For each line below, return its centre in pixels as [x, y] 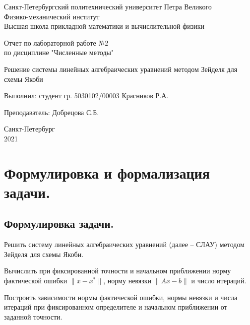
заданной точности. [33, 316]
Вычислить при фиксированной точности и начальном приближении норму [118, 271]
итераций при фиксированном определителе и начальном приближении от [116, 307]
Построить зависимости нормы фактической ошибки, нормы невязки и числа [121, 297]
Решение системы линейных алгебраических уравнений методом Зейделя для [121, 69]
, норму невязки [127, 281]
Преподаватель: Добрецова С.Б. [52, 112]
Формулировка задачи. [59, 224]
